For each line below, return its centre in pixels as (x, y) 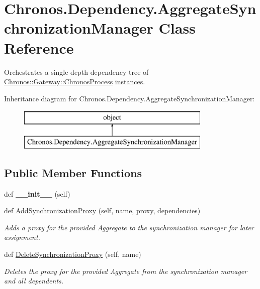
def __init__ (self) (37, 193)
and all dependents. (34, 281)
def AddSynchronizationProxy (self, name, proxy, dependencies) (102, 210)
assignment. (22, 237)
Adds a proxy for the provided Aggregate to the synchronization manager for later (129, 227)
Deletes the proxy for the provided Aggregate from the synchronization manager (126, 271)
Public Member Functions (73, 172)
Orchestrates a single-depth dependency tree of (76, 71)
